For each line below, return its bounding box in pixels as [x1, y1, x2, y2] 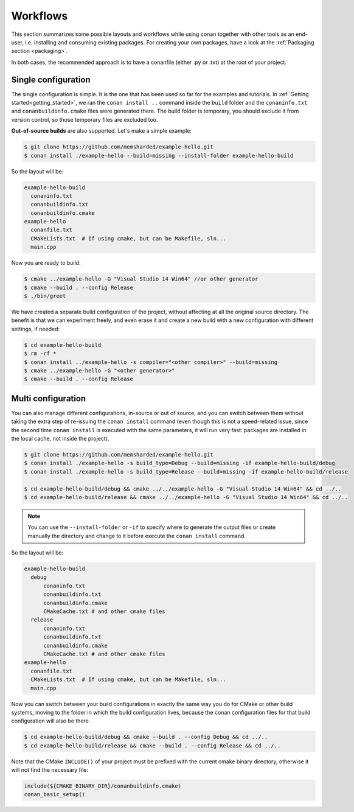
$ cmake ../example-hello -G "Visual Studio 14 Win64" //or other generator [24, 276, 259, 282]
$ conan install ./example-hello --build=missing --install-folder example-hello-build [24, 152, 294, 159]
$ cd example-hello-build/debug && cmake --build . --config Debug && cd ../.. [24, 733, 268, 741]
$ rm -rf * [24, 350, 57, 357]
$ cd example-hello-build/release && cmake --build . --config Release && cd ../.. [24, 742, 281, 749]
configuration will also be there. [11, 717, 91, 724]
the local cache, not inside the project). [11, 435, 109, 442]
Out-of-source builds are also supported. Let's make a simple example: [11, 127, 192, 135]
